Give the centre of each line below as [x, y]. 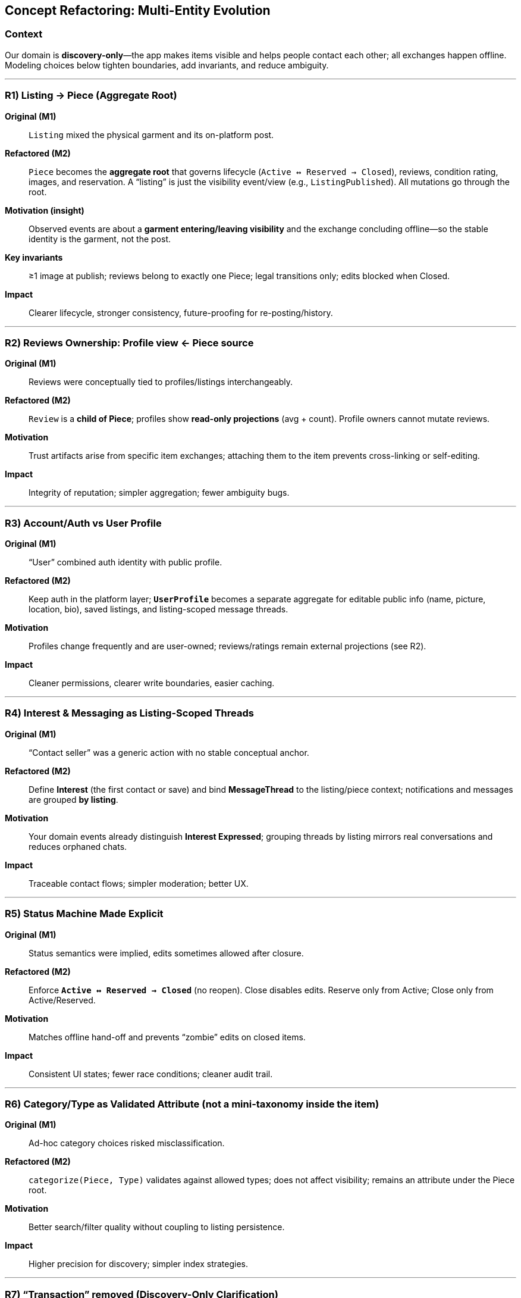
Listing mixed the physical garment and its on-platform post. [151, 135]
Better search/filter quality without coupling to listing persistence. [157, 1227]
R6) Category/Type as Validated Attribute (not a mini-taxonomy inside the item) [192, 1104]
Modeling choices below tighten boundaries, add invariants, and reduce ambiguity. [167, 65]
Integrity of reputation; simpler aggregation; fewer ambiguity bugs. [159, 493]
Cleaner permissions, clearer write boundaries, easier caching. [152, 683]
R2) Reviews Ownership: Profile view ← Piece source [129, 343]
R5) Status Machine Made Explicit [84, 914]
